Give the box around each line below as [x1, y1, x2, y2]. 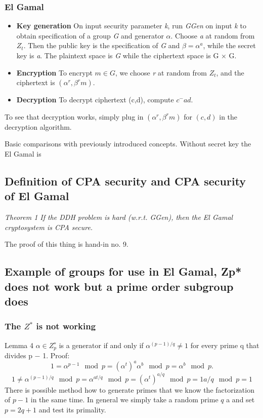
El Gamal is [5, 148, 41, 159]
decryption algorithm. [5, 121, 72, 132]
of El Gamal [5, 188, 69, 204]
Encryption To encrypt [16, 67, 93, 78]
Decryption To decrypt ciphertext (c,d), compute [16, 94, 174, 105]
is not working [36, 320, 96, 332]
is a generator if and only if [59, 339, 144, 350]
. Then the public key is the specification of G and [23, 40, 180, 51]
